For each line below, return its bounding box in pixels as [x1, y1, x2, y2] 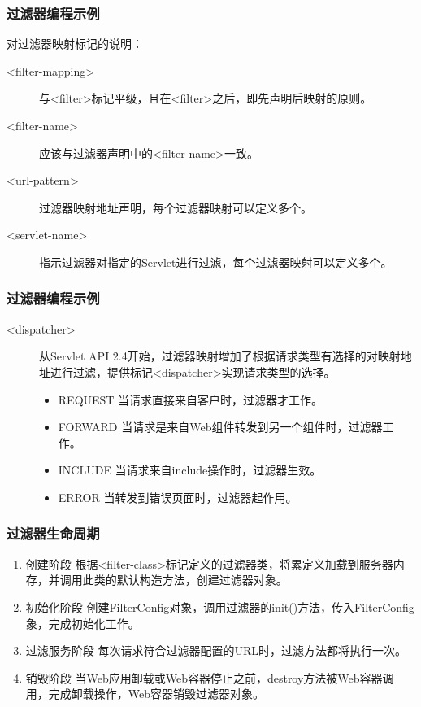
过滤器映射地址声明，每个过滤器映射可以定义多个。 [39, 199, 312, 216]
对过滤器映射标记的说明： [7, 35, 143, 52]
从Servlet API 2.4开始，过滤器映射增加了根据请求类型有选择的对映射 [39, 347, 401, 364]
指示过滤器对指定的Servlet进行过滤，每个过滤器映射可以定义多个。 [39, 253, 393, 270]
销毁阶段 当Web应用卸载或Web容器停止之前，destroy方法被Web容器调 [25, 669, 394, 686]
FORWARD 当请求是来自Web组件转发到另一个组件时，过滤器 [58, 418, 383, 435]
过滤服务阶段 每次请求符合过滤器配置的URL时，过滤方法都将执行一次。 [25, 642, 407, 659]
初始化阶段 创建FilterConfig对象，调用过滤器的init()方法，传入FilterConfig [25, 598, 414, 615]
